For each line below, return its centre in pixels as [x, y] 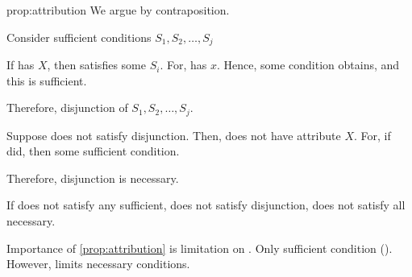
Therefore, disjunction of [67, 107]
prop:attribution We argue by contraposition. [118, 10]
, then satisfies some [96, 65]
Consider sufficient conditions [79, 37]
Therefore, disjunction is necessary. [93, 178]
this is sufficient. [47, 80]
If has [21, 65]
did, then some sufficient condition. [93, 151]
